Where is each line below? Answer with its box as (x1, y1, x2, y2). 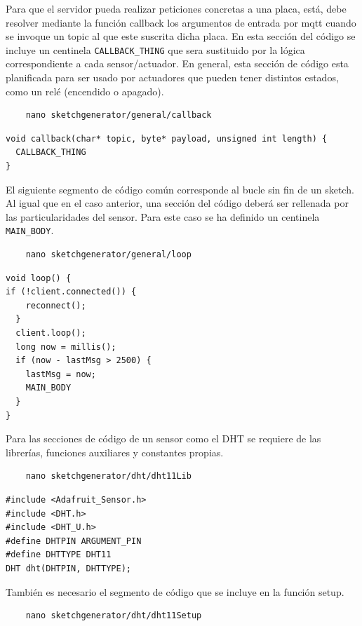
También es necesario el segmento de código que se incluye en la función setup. (6, 584, 344, 599)
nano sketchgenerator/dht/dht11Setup (25, 611, 202, 621)
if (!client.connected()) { (6, 287, 137, 297)
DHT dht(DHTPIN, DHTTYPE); (6, 563, 131, 573)
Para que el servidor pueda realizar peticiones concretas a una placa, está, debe (6, 1, 347, 15)
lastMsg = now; (25, 369, 96, 379)
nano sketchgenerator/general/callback (25, 110, 212, 121)
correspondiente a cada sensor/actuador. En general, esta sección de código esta (6, 56, 349, 71)
